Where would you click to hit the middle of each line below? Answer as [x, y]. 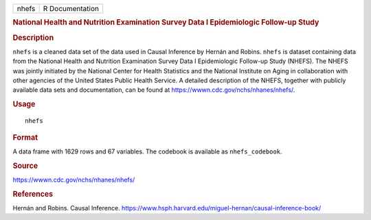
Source [25, 166]
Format [25, 137]
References [33, 194]
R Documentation [71, 9]
